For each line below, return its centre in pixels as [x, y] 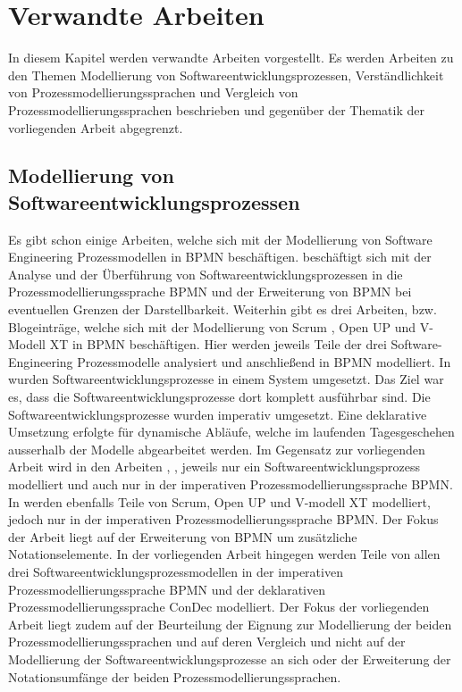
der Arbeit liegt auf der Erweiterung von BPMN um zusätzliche [183, 536]
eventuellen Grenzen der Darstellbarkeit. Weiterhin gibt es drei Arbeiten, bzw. [223, 309]
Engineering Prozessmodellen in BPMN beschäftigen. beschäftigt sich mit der [220, 257]
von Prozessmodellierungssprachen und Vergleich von [153, 92]
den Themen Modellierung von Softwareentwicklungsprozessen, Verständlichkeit [226, 75]
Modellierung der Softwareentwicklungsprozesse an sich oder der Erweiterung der [230, 659]
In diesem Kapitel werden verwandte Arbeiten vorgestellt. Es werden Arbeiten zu [231, 58]
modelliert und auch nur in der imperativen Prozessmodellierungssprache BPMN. [231, 484]
